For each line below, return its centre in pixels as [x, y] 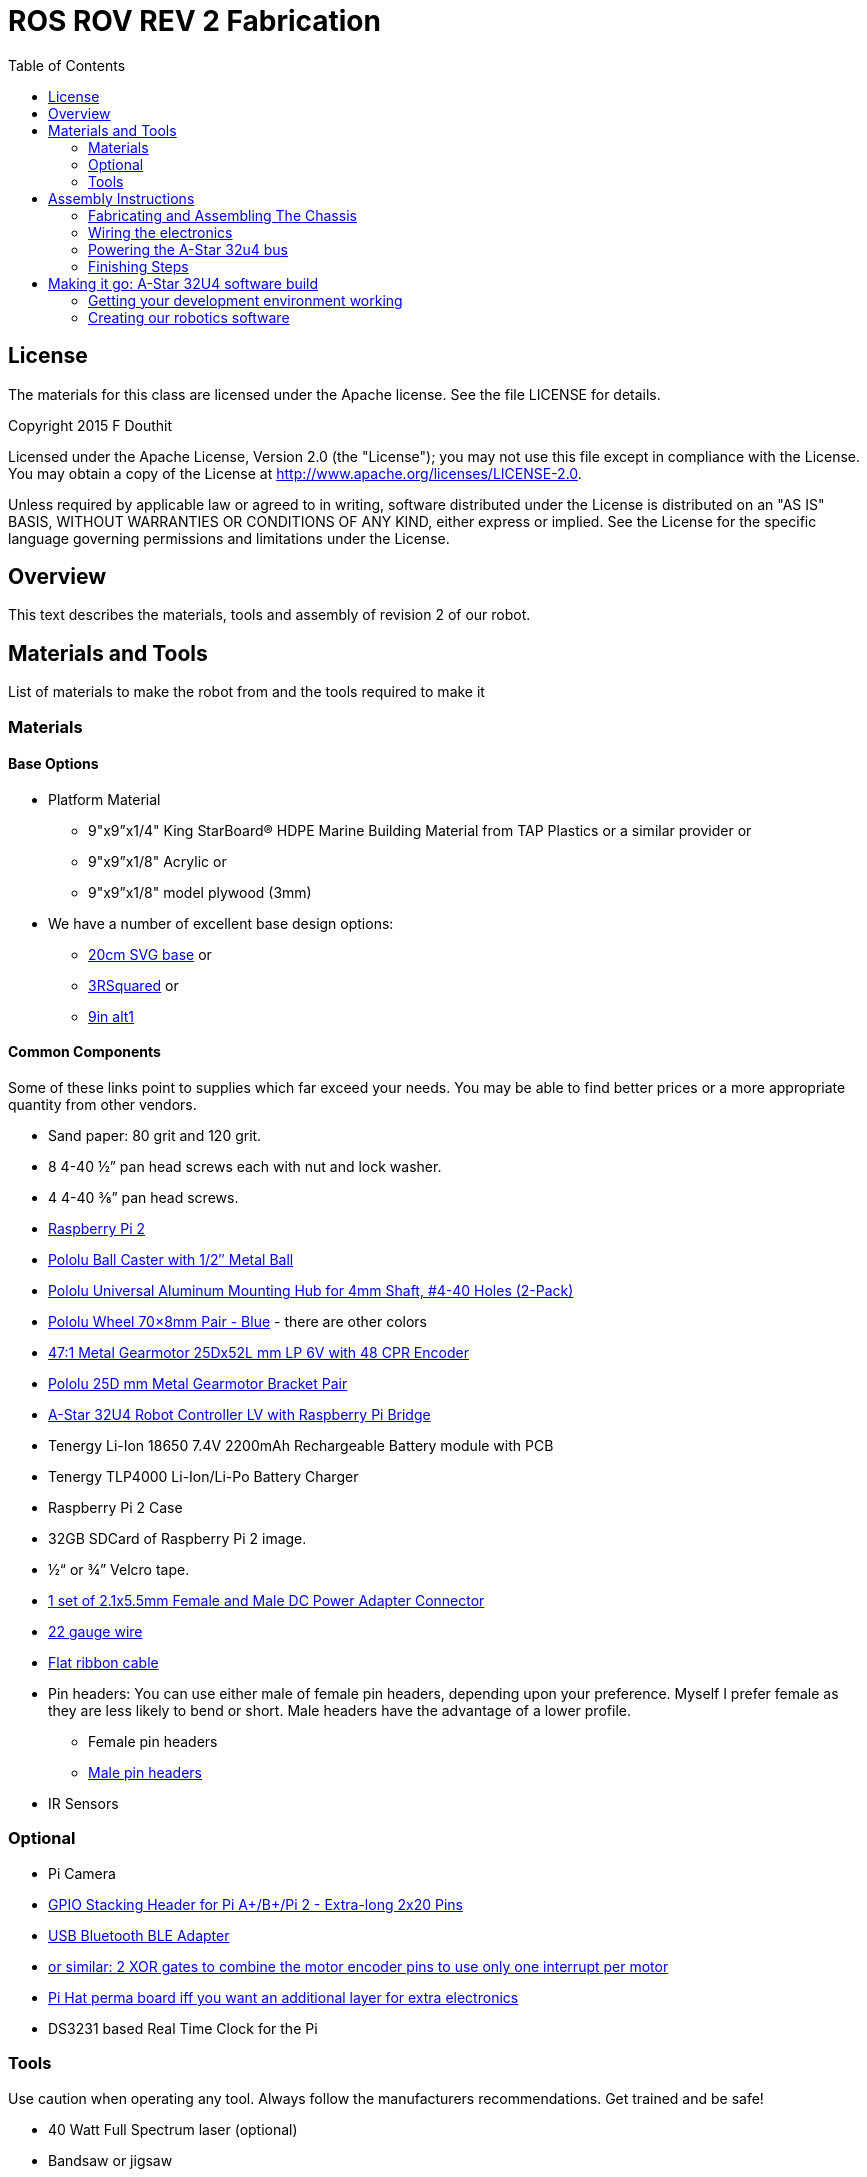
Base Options [53, 764]
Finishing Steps [138, 266]
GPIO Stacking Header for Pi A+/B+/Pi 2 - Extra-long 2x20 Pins [255, 1904]
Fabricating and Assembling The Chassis [222, 215]
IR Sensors [83, 1804]
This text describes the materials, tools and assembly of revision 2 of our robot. [269, 615]
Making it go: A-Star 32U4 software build [183, 283]
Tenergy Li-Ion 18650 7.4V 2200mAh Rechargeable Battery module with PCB [301, 1446]
